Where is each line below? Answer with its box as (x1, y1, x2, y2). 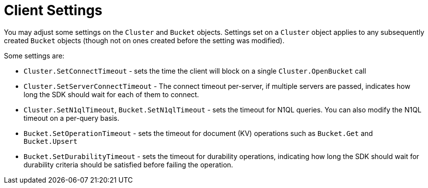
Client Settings (4, 2, 103, 19)
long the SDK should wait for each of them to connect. (24, 90, 199, 99)
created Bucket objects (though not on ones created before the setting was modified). (4, 36, 285, 45)
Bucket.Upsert (24, 137, 78, 145)
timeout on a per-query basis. (24, 113, 119, 122)
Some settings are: (4, 51, 65, 60)
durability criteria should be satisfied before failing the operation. (24, 160, 233, 169)
